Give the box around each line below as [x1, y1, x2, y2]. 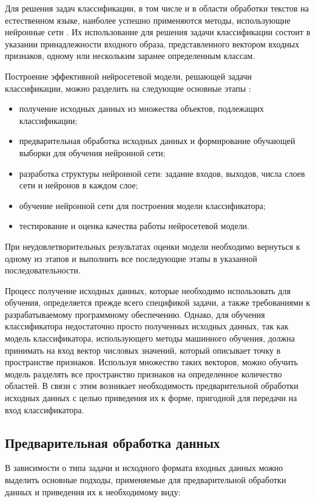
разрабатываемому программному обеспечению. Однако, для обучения [5, 308, 265, 320]
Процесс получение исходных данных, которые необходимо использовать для [5, 284, 291, 297]
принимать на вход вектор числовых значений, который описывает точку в [5, 343, 281, 356]
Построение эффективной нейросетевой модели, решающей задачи [5, 69, 252, 82]
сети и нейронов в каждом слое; [19, 179, 138, 191]
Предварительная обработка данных [5, 433, 220, 452]
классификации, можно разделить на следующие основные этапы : [5, 81, 251, 94]
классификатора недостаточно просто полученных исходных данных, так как [5, 320, 289, 332]
